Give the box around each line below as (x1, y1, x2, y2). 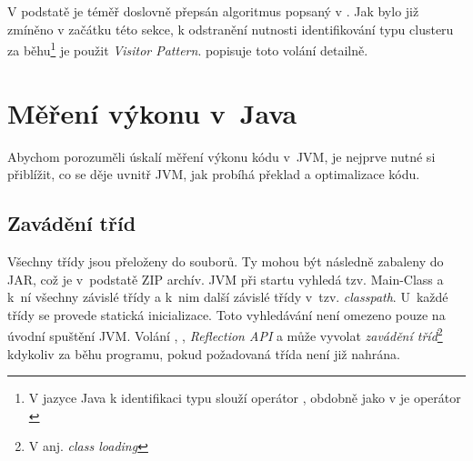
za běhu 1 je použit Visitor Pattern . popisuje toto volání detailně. (7, 38, 368, 59)
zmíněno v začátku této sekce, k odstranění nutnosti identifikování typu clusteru (7, 19, 454, 38)
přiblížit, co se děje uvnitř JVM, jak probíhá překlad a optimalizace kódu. (7, 165, 420, 184)
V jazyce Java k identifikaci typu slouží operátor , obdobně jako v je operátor (28, 388, 461, 407)
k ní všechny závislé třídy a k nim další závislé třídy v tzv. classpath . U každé (7, 287, 448, 306)
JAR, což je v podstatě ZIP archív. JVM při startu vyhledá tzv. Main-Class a (7, 269, 444, 288)
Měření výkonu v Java (7, 94, 297, 131)
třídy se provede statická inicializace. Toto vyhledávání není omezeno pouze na (7, 305, 446, 324)
